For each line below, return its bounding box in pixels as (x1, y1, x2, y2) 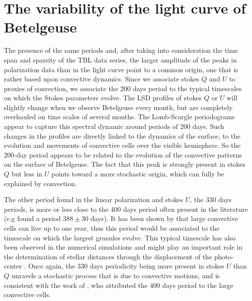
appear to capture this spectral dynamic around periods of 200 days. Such (4, 121, 224, 131)
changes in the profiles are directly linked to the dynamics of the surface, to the (4, 130, 240, 141)
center (4, 261, 22, 271)
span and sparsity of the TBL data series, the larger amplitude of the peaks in (4, 54, 237, 64)
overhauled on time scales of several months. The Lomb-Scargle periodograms (4, 111, 235, 122)
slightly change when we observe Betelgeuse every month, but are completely (4, 102, 233, 112)
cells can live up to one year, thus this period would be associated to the (4, 223, 219, 233)
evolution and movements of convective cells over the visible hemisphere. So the (4, 140, 241, 150)
